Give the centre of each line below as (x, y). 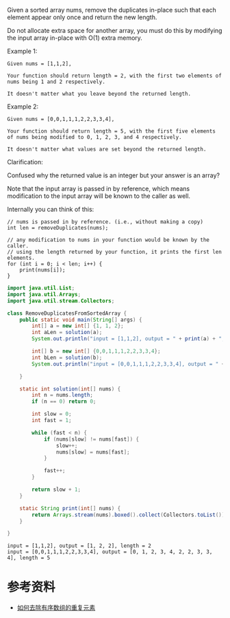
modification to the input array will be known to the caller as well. (99, 196)
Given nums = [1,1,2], (39, 64)
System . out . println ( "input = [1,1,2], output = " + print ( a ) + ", (128, 339)
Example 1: (22, 51)
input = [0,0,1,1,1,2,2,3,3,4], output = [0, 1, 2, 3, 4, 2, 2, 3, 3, (110, 552)
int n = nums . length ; (63, 395)
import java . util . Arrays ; (44, 294)
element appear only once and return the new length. (82, 17)
